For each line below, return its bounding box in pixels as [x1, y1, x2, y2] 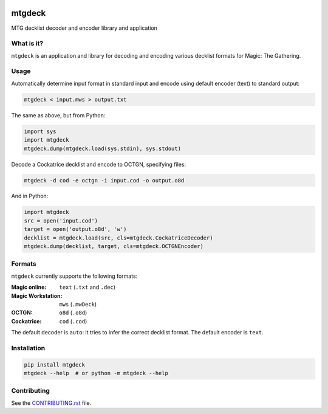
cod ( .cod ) [59, 317, 87, 325]
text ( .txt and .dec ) [59, 283, 115, 291]
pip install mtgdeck [24, 361, 85, 368]
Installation [11, 343, 46, 352]
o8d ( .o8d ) [59, 309, 87, 316]
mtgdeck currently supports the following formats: [11, 272, 138, 280]
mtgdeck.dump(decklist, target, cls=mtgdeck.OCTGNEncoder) [24, 243, 203, 250]
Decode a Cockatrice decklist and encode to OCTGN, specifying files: [11, 160, 186, 168]
